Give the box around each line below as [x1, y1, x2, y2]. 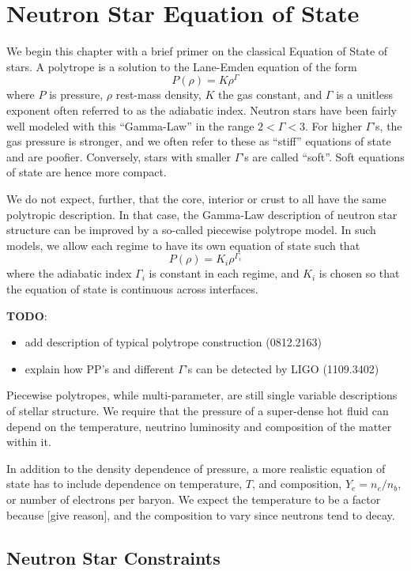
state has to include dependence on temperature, [6, 475, 243, 492]
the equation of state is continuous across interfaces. [6, 281, 258, 297]
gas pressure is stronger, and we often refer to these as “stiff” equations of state [6, 133, 391, 149]
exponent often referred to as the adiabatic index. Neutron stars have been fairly [6, 101, 397, 118]
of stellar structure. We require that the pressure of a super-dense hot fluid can [6, 402, 389, 418]
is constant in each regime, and [149, 265, 300, 282]
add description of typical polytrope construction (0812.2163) [25, 334, 322, 350]
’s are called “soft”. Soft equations [241, 148, 405, 164]
